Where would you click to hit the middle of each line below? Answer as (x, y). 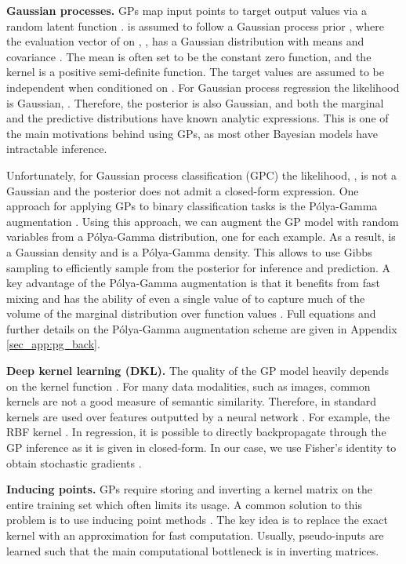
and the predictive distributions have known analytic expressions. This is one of (198, 118)
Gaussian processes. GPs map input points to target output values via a (187, 10)
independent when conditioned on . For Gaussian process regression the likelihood (203, 87)
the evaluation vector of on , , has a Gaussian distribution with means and (185, 41)
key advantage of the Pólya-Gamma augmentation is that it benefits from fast (193, 283)
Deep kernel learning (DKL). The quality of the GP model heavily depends (198, 371)
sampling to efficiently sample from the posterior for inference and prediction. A (199, 267)
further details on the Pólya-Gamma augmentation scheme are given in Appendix (202, 328)
